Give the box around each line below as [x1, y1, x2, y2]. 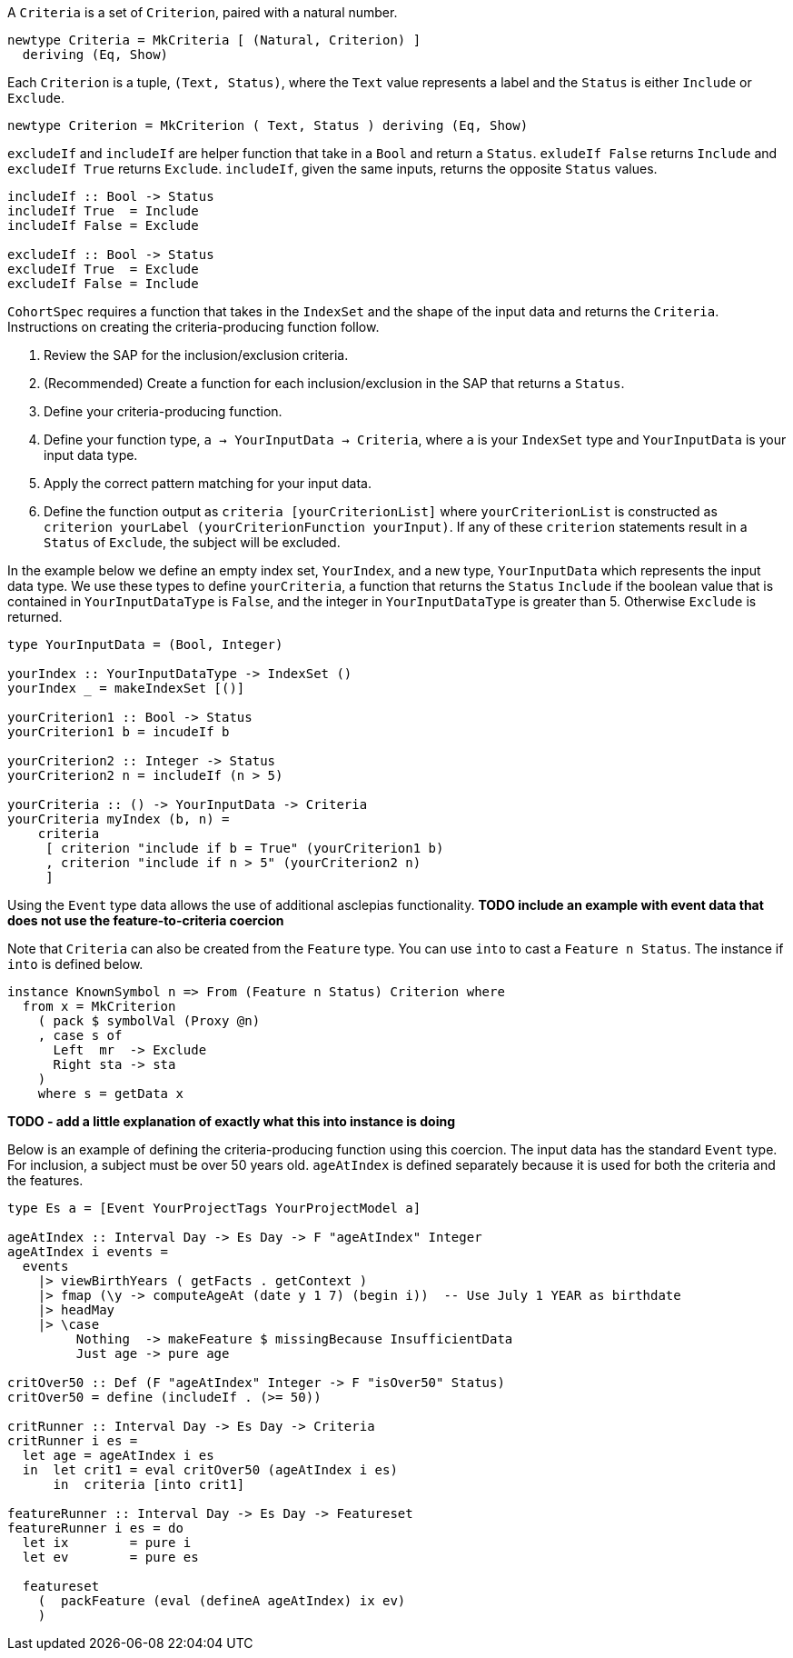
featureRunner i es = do [7, 1521, 183, 1535]
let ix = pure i [22, 1535, 192, 1550]
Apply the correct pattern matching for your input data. [44, 475, 372, 491]
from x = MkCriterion [22, 999, 176, 1014]
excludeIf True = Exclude [7, 262, 199, 276]
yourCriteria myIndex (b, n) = [7, 812, 230, 826]
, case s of [37, 1028, 123, 1043]
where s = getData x [37, 1086, 183, 1101]
